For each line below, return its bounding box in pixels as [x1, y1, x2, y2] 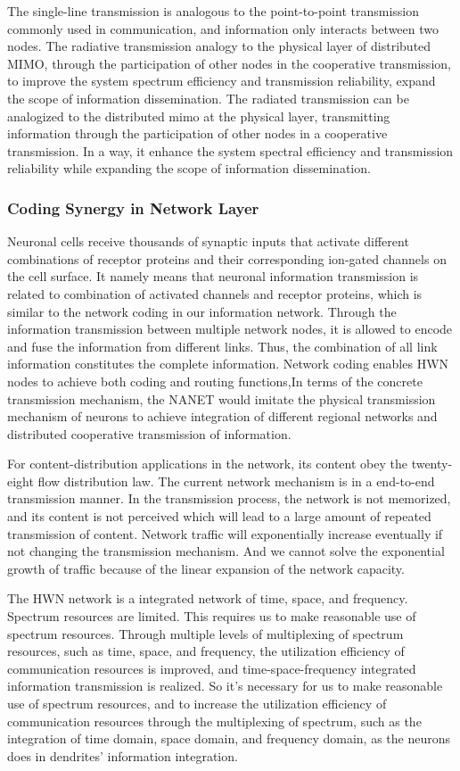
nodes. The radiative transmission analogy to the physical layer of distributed [7, 37, 431, 55]
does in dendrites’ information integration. [7, 746, 238, 765]
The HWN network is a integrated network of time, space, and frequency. [7, 589, 408, 608]
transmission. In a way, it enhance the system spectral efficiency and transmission [7, 141, 454, 160]
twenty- [411, 454, 453, 473]
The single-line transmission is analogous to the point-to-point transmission [7, 2, 419, 20]
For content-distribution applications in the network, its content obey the [7, 454, 407, 473]
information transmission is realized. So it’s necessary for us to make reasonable [7, 676, 443, 695]
